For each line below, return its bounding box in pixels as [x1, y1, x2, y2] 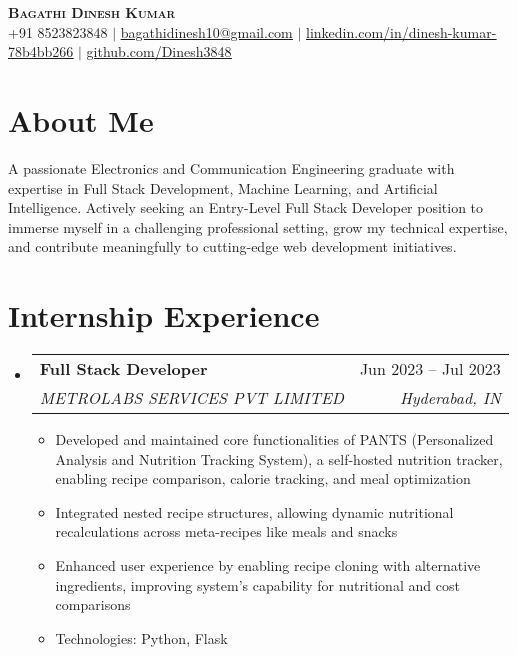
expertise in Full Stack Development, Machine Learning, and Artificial [8, 177, 438, 198]
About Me [8, 99, 154, 140]
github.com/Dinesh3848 [86, 41, 232, 62]
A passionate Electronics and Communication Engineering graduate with [8, 157, 455, 178]
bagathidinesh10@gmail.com [120, 21, 293, 42]
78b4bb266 [8, 41, 74, 62]
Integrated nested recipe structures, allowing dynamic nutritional [55, 501, 454, 522]
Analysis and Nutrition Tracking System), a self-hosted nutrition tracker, [55, 448, 503, 469]
